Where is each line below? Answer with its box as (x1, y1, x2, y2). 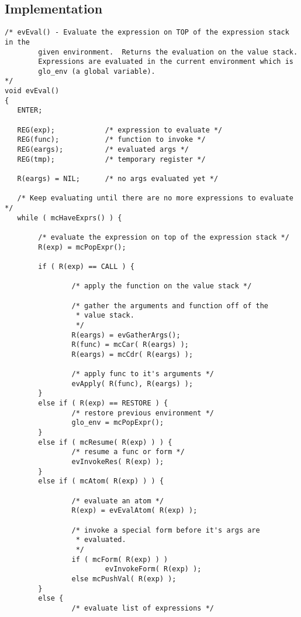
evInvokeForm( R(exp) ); (105, 565, 202, 574)
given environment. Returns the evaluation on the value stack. (38, 47, 298, 56)
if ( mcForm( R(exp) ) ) (71, 555, 168, 564)
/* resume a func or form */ (71, 448, 185, 456)
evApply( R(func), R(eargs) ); (71, 379, 193, 388)
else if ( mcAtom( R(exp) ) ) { (38, 477, 164, 486)
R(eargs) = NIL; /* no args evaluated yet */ (17, 175, 219, 183)
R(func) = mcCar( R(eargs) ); (71, 340, 189, 349)
